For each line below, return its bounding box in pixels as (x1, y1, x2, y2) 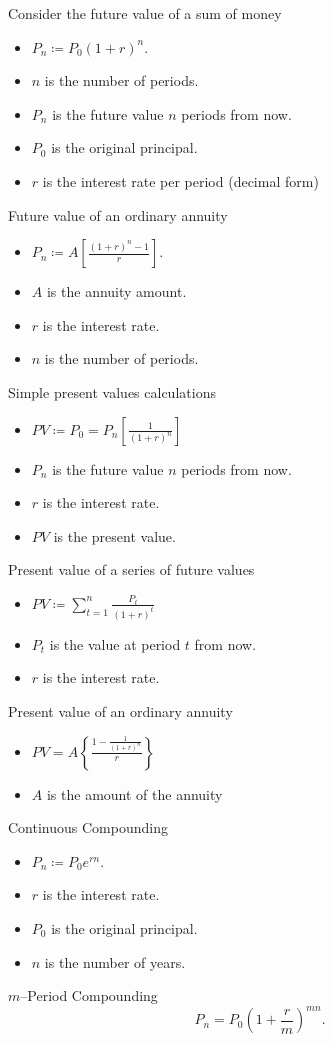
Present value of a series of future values (8, 559, 255, 580)
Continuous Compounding (8, 817, 168, 838)
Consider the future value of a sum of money (8, 3, 282, 23)
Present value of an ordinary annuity (8, 700, 233, 721)
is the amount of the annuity (46, 783, 223, 804)
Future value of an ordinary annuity (8, 204, 228, 225)
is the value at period (49, 633, 181, 654)
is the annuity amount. (46, 281, 187, 302)
